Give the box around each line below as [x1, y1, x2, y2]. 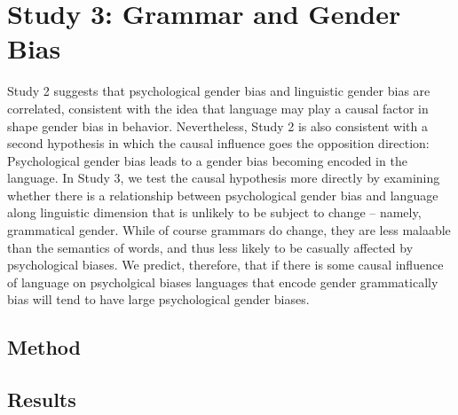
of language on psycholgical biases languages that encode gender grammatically [7, 272, 438, 291]
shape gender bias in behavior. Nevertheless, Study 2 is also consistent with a [7, 116, 428, 135]
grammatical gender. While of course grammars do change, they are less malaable [7, 221, 451, 239]
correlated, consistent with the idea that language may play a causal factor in [7, 98, 429, 117]
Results [7, 386, 76, 413]
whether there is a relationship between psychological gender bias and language [7, 185, 438, 204]
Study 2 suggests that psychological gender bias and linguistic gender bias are [7, 82, 430, 100]
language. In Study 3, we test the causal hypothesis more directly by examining [7, 168, 440, 187]
